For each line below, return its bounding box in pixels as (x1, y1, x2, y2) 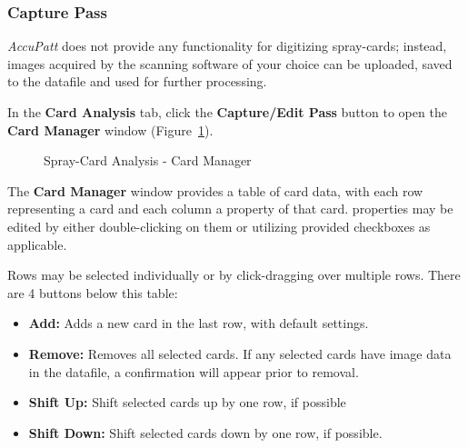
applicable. (7, 234, 67, 254)
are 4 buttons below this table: (7, 283, 178, 302)
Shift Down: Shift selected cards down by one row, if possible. (28, 423, 383, 442)
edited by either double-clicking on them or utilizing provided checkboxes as (7, 216, 431, 235)
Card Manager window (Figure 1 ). (7, 120, 214, 139)
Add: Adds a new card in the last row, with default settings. (28, 314, 369, 333)
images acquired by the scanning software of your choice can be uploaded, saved (7, 54, 453, 73)
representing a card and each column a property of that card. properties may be (7, 199, 453, 218)
